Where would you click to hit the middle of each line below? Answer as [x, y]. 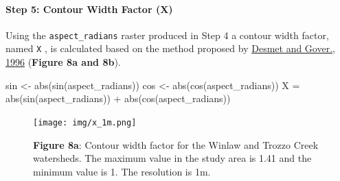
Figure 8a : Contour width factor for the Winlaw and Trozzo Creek [176, 144]
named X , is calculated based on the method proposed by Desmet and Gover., [170, 48]
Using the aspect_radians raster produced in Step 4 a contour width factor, [167, 35]
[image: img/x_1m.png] [85, 122]
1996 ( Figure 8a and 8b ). [63, 62]
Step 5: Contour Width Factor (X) [89, 9]
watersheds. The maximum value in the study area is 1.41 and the [172, 158]
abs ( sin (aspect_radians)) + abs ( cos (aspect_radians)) [118, 98]
